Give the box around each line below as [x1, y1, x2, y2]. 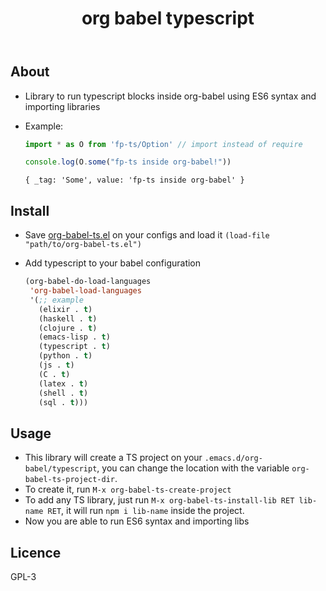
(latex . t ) [38, 378, 89, 389]
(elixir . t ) [38, 304, 93, 314]
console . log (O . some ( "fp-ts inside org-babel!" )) [24, 157, 232, 167]
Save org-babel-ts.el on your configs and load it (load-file [24, 229, 270, 241]
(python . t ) [38, 351, 93, 361]
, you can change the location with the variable [96, 462, 290, 474]
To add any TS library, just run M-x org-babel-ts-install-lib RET [24, 494, 295, 506]
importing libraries [24, 100, 101, 112]
